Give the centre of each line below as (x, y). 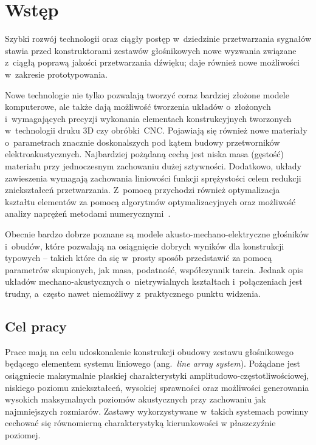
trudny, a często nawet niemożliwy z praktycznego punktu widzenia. (133, 293)
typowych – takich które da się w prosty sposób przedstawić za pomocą (139, 258)
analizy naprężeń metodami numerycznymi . (88, 213)
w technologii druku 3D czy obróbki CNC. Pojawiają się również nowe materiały (156, 130)
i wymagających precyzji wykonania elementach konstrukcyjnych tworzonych (148, 118)
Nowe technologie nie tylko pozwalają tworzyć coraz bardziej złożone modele (147, 94)
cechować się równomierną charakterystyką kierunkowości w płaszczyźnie (140, 423)
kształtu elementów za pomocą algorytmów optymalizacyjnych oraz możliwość (150, 201)
